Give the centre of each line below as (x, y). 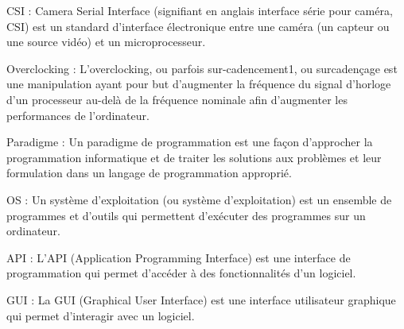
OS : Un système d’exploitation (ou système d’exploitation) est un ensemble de (199, 199)
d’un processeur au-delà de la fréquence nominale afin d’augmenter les (177, 99)
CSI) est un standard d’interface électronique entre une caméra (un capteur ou (198, 26)
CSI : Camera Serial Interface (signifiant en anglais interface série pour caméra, (200, 10)
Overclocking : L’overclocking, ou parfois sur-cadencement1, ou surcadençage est (202, 68)
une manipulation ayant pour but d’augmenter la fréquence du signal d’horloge (199, 84)
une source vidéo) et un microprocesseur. (106, 42)
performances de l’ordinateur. (78, 115)
